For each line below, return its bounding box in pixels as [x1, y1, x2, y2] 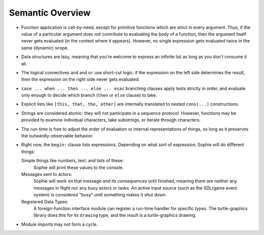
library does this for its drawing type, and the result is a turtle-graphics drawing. [33, 213, 197, 218]
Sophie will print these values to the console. [33, 164, 124, 171]
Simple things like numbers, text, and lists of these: [21, 158, 124, 164]
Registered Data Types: [21, 198, 68, 205]
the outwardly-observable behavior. [21, 133, 94, 139]
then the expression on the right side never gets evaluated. [21, 76, 140, 83]
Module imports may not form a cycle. [21, 221, 98, 227]
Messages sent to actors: [21, 171, 73, 177]
